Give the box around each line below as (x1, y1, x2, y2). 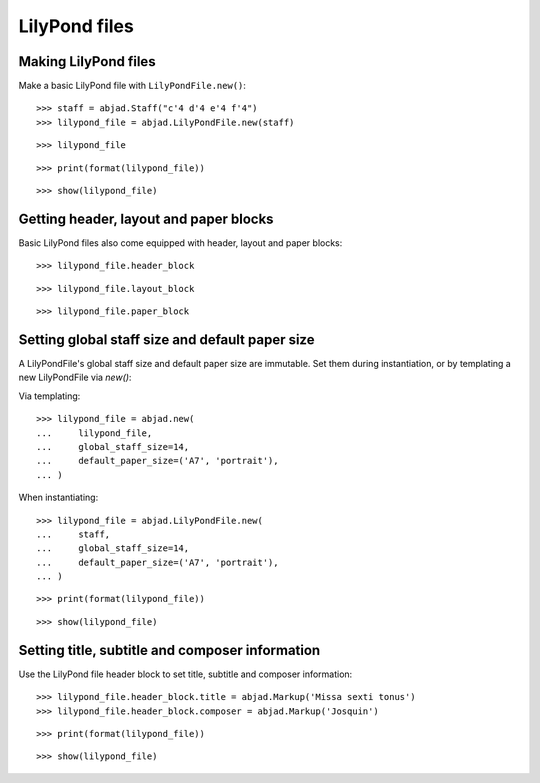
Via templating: (18, 390, 81, 402)
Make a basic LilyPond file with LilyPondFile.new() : (18, 80, 247, 92)
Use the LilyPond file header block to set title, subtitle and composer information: (18, 668, 353, 680)
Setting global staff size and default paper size (18, 331, 315, 348)
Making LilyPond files (18, 53, 156, 70)
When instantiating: (18, 491, 99, 504)
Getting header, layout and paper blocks (18, 210, 274, 227)
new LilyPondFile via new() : (18, 371, 132, 384)
